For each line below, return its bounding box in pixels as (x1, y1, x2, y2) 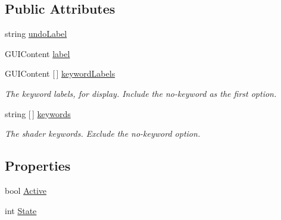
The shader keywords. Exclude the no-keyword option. (5, 127, 201, 140)
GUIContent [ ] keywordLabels (5, 67, 115, 80)
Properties (5, 156, 71, 175)
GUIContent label (5, 47, 70, 59)
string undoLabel (5, 27, 67, 40)
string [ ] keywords (5, 107, 71, 120)
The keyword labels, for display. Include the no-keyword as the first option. (5, 87, 277, 99)
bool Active (5, 184, 47, 196)
